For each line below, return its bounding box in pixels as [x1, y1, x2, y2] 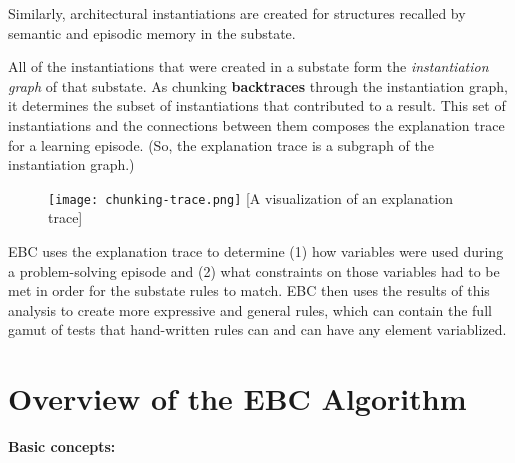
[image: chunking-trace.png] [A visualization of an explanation [48, 187, 453, 208]
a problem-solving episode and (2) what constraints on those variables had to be [8, 260, 500, 281]
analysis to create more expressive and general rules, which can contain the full [8, 299, 492, 320]
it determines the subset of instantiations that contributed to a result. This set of [8, 95, 506, 116]
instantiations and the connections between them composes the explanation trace [8, 114, 505, 135]
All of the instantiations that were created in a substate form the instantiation [8, 56, 489, 77]
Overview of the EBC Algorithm [8, 378, 467, 419]
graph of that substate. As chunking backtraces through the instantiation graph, [8, 75, 508, 96]
